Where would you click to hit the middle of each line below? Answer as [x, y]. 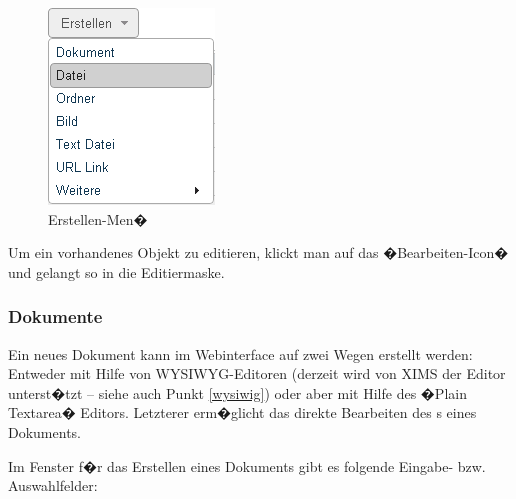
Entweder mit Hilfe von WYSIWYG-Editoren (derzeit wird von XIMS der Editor [257, 373]
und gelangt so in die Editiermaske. [116, 271]
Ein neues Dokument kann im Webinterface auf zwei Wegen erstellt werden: [240, 353]
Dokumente [55, 316]
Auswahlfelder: [53, 485]
